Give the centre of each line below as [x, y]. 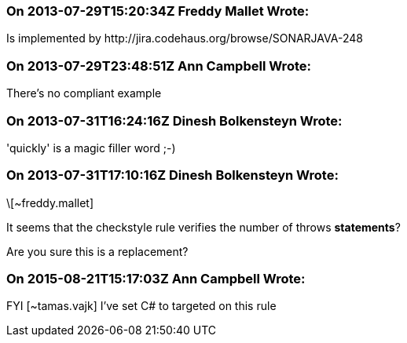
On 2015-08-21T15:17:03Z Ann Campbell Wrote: [156, 279]
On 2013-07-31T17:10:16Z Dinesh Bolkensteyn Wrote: [172, 175]
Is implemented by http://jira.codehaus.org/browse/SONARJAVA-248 [185, 38]
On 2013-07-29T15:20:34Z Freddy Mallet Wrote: [158, 11]
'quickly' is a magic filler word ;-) [91, 148]
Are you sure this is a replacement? [97, 251]
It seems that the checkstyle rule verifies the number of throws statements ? [203, 227]
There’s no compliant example [84, 93]
